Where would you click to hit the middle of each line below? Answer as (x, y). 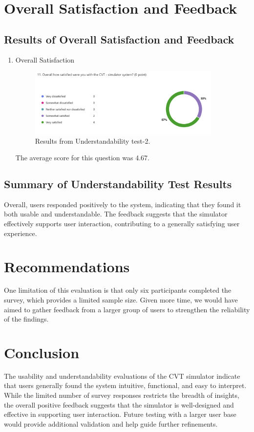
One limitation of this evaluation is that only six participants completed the (118, 290)
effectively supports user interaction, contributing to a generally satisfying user (122, 224)
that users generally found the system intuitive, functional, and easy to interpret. (125, 385)
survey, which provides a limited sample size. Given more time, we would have (121, 299)
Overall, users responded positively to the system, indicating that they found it (123, 204)
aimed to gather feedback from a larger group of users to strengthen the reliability (127, 309)
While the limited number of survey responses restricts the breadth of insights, (122, 395)
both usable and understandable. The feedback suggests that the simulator (116, 214)
